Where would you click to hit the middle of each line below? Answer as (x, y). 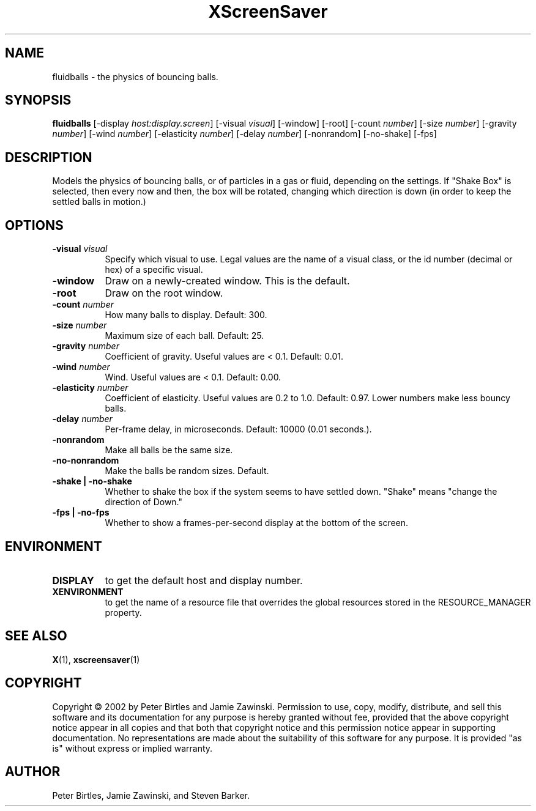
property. (123, 612)
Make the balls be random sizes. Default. (187, 471)
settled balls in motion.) (99, 202)
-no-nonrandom (86, 461)
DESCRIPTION (49, 157)
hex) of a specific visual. (154, 270)
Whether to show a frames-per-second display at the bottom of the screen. (257, 523)
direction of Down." (144, 502)
